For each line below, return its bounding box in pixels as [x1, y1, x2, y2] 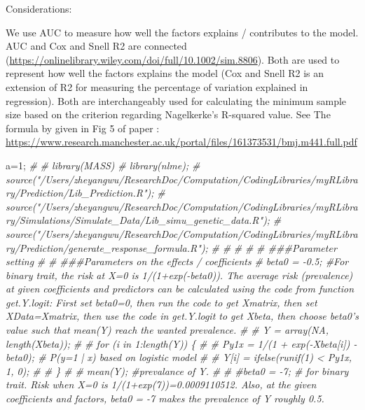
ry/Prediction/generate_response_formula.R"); [6, 240, 208, 255]
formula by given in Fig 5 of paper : [6, 120, 160, 135]
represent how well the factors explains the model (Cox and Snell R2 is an [6, 66, 324, 80]
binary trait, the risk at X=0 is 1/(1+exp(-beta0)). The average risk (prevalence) [6, 267, 353, 282]
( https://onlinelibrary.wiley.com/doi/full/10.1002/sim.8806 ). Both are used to [6, 52, 340, 66]
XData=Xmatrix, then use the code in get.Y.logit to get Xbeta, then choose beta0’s [6, 309, 359, 323]
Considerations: [6, 1, 72, 15]
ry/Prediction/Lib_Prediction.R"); [6, 185, 154, 200]
